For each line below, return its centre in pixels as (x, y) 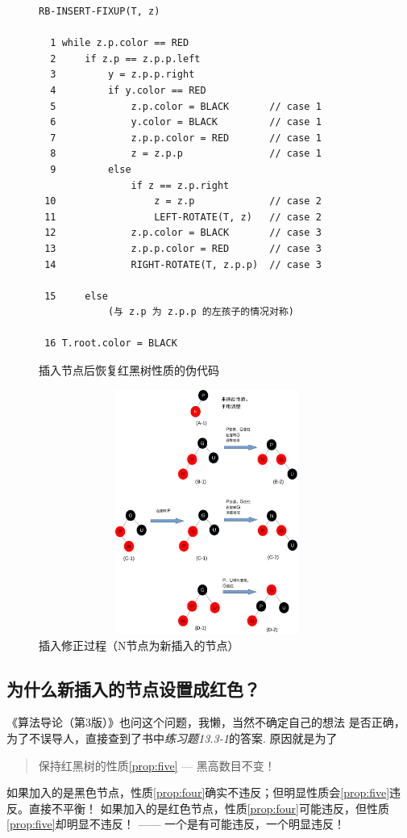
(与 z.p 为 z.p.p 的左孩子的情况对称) (201, 312)
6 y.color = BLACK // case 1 (186, 122)
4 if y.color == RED (128, 90)
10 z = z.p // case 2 (183, 201)
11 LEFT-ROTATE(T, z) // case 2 (183, 217)
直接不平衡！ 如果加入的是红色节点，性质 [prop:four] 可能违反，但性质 (209, 808)
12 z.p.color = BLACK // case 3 (183, 233)
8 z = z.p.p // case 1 (186, 154)
